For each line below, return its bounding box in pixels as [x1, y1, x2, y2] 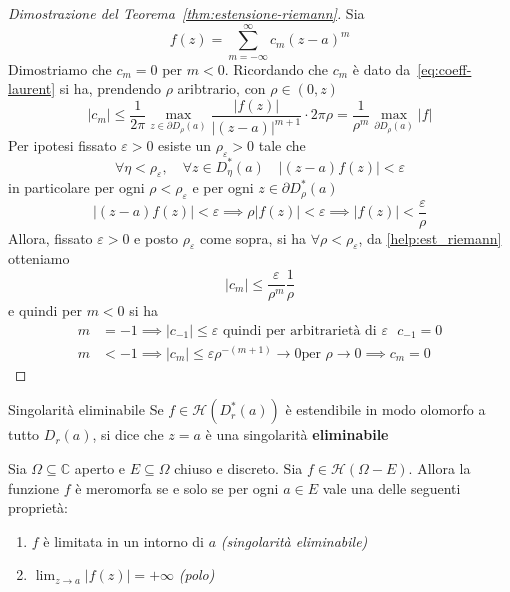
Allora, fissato [8, 227, 93, 248]
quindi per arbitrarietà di [222, 323, 377, 338]
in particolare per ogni [8, 177, 145, 198]
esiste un [158, 135, 212, 156]
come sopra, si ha [200, 227, 307, 248]
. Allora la [408, 457, 471, 478]
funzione [8, 477, 59, 498]
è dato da [352, 58, 411, 79]
